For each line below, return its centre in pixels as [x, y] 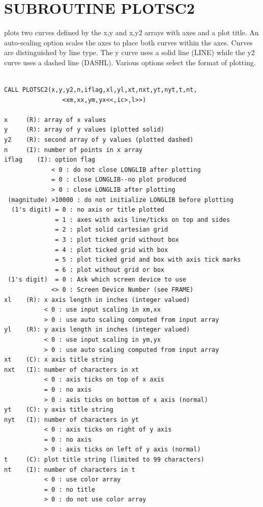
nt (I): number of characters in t [70, 470]
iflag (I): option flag [50, 160]
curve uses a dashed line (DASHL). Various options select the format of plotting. [130, 62]
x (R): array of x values [55, 120]
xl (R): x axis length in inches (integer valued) [97, 300]
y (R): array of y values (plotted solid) [84, 130]
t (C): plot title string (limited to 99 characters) [104, 460]
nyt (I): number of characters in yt [71, 420]
